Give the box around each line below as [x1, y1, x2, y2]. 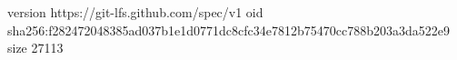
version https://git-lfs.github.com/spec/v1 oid [7, 3, 263, 21]
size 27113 [7, 38, 64, 57]
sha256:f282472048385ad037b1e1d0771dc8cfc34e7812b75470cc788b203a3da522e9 [7, 20, 450, 39]
